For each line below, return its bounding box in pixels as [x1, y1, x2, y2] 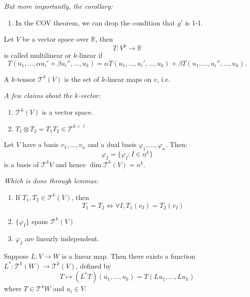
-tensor [15, 74, 36, 84]
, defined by [76, 260, 111, 271]
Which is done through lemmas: [4, 175, 99, 186]
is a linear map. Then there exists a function [62, 251, 196, 261]
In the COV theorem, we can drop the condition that [15, 17, 175, 27]
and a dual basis [88, 139, 136, 149]
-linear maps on [105, 74, 152, 84]
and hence [55, 159, 86, 169]
